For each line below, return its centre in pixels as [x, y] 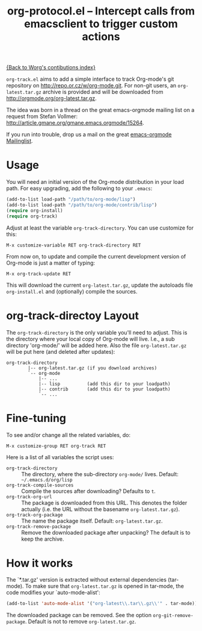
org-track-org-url [29, 497]
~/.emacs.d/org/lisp [47, 480]
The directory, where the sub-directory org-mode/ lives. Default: [100, 474]
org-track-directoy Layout [73, 315]
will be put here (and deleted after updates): [61, 351]
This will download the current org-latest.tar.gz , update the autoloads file [100, 285]
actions [101, 37]
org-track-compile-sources [40, 485]
